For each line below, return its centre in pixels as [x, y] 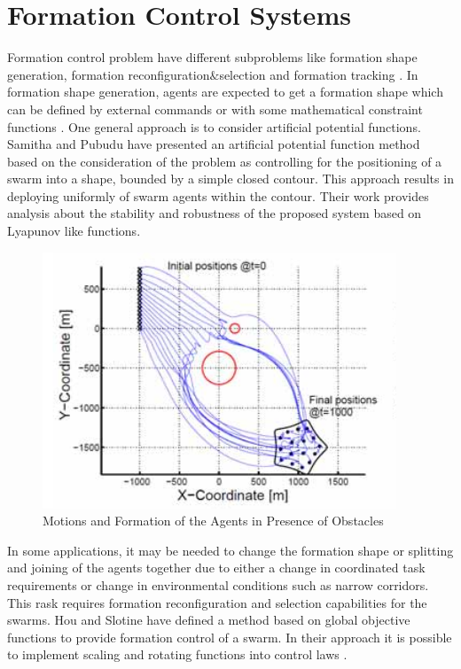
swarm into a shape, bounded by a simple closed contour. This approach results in [230, 179]
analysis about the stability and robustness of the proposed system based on [215, 213]
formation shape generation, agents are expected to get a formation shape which [225, 92]
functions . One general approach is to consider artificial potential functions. [214, 126]
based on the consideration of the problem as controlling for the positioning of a [225, 161]
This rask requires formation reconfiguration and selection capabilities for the [217, 602]
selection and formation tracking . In [319, 74]
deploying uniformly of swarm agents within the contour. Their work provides [218, 195]
